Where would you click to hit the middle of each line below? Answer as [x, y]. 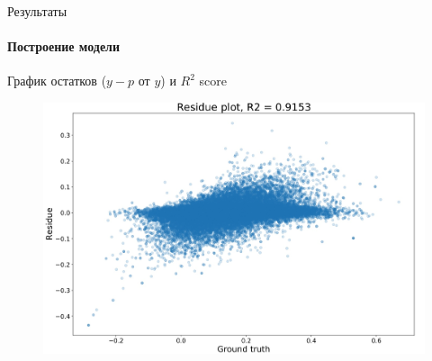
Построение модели [64, 46]
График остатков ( [57, 81]
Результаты [37, 11]
